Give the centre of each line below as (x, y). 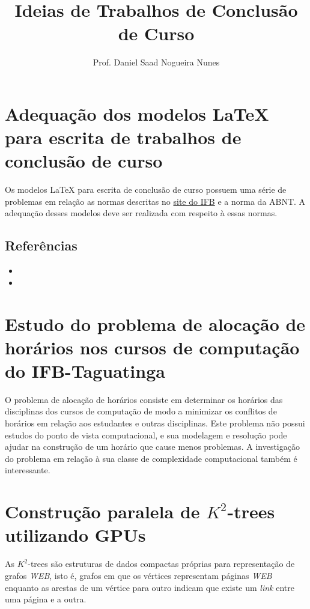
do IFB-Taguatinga (85, 370)
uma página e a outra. (46, 599)
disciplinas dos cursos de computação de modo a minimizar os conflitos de (141, 411)
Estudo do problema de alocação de (155, 323)
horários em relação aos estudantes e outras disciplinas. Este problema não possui (155, 423)
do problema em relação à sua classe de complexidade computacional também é (151, 458)
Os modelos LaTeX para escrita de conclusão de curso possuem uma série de (146, 189)
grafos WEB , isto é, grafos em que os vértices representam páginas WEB (138, 575)
